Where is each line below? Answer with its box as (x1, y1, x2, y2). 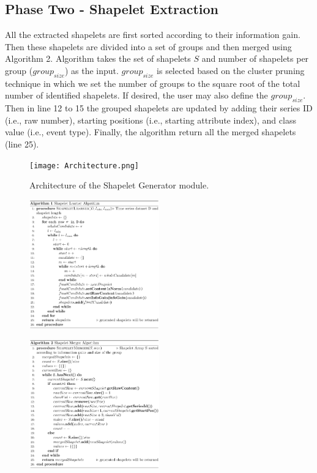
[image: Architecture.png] (29, 161, 139, 170)
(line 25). (5, 137, 39, 150)
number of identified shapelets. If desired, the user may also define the (5, 89, 268, 102)
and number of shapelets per (201, 52, 309, 65)
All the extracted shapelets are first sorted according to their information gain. (5, 28, 300, 41)
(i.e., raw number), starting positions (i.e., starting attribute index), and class (5, 113, 296, 126)
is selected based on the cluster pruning (157, 64, 305, 76)
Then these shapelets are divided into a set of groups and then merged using (5, 40, 292, 53)
